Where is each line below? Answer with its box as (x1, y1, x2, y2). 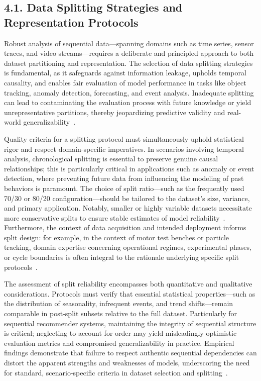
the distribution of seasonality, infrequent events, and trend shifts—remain (4, 298, 233, 309)
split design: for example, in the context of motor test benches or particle (4, 232, 229, 242)
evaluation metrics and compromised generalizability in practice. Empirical (4, 337, 234, 348)
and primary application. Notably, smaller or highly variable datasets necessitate (4, 203, 252, 213)
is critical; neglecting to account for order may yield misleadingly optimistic (4, 328, 237, 338)
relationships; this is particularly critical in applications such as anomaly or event (4, 163, 254, 173)
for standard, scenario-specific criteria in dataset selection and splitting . (4, 367, 228, 377)
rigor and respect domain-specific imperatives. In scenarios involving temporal (4, 143, 244, 154)
